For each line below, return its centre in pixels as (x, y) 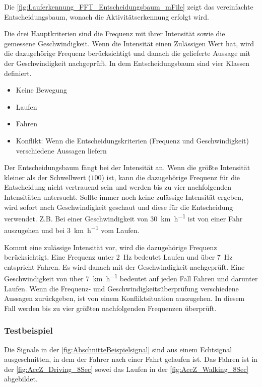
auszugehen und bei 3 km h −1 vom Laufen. (72, 229)
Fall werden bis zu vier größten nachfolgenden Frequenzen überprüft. (110, 308)
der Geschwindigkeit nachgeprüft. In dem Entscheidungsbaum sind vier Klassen (127, 63)
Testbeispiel (28, 330)
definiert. (18, 73)
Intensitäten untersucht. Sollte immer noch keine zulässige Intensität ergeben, (124, 197)
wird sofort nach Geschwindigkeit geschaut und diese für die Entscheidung (119, 207)
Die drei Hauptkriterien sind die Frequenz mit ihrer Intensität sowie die (115, 33)
